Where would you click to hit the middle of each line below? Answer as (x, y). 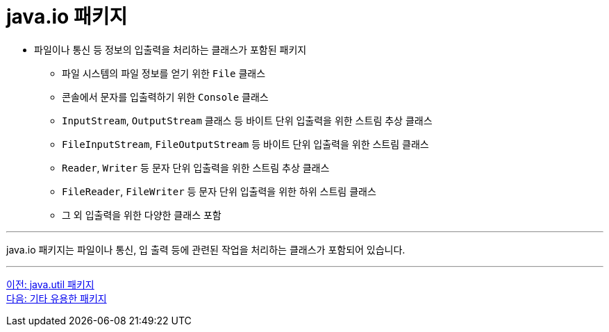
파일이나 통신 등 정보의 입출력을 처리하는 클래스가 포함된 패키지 (170, 49)
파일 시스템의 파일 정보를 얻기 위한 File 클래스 (164, 73)
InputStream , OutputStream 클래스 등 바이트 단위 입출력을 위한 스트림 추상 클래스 (247, 120)
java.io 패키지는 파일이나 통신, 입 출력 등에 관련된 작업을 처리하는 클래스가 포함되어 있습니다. (206, 249)
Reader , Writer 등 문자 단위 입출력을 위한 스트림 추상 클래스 (196, 167)
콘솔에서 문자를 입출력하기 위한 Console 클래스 (165, 97)
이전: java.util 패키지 (50, 284)
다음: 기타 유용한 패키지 (57, 298)
